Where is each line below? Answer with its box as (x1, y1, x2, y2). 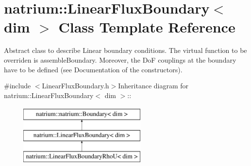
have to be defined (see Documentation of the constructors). (4, 64, 183, 74)
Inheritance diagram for (118, 81, 189, 91)
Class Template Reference (58, 17, 235, 37)
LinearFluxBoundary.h (42, 81, 109, 91)
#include (4, 81, 31, 91)
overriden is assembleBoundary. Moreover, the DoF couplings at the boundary (4, 54, 236, 65)
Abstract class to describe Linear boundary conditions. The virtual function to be (4, 45, 247, 55)
